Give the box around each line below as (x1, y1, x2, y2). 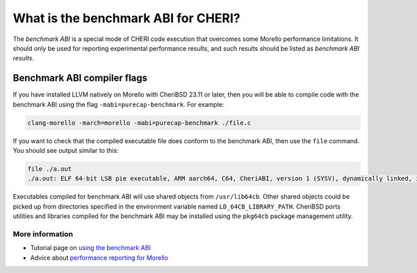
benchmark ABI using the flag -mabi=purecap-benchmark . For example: (13, 100, 224, 108)
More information (13, 229, 73, 239)
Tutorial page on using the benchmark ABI (30, 244, 151, 252)
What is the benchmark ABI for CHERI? (13, 10, 241, 26)
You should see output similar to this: (13, 146, 119, 154)
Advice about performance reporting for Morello (30, 254, 168, 262)
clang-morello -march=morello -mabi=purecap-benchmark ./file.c (27, 119, 252, 126)
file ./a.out (27, 165, 72, 173)
